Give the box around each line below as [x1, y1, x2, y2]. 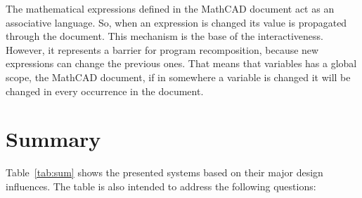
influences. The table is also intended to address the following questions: [6, 178, 316, 193]
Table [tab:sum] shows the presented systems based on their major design [6, 165, 323, 180]
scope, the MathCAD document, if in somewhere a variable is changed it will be [6, 69, 351, 84]
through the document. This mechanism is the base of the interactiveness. [6, 29, 324, 43]
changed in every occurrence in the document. [6, 83, 204, 98]
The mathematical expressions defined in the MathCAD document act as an [6, 1, 335, 15]
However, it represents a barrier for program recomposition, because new [6, 42, 319, 57]
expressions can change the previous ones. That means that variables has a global [6, 56, 357, 71]
